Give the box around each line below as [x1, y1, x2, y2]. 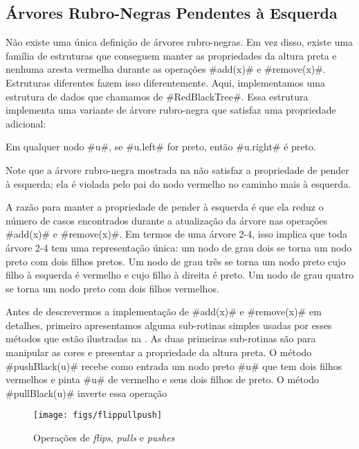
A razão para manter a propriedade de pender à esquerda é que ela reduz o [6, 200, 324, 214]
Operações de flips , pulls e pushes [33, 430, 175, 445]
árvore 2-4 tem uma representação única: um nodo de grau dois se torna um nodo [6, 240, 352, 254]
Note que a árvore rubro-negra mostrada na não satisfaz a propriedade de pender [6, 162, 349, 177]
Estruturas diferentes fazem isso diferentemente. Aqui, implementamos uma [6, 75, 325, 89]
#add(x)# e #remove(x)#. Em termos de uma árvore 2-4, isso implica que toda [6, 227, 348, 241]
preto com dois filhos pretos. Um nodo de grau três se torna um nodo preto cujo [6, 254, 346, 268]
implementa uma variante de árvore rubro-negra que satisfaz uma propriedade [6, 103, 336, 117]
